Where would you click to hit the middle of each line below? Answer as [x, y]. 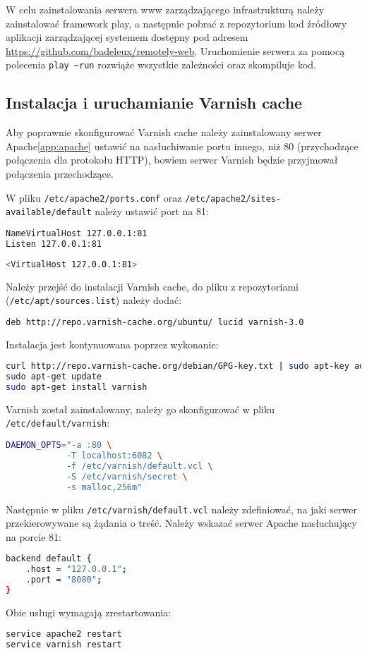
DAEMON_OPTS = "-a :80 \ [59, 445]
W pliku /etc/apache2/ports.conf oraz [94, 197]
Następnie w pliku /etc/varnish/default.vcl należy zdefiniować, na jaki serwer [181, 509]
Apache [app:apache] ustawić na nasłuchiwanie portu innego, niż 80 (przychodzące [182, 146]
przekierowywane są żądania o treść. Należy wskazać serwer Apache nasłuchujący [181, 523]
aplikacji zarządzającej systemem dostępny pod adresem [127, 37]
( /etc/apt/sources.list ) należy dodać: [94, 300]
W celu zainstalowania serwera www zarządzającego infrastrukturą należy [165, 9]
